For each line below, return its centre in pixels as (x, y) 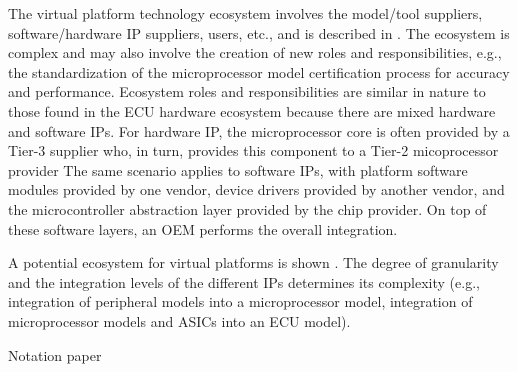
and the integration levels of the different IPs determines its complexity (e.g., (244, 281)
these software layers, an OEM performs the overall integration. (203, 228)
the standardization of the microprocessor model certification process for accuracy (259, 71)
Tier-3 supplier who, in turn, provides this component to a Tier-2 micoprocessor (253, 150)
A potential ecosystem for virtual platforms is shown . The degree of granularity (253, 262)
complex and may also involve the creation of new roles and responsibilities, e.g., (255, 52)
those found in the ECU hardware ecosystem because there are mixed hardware (252, 110)
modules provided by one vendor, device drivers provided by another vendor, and (256, 189)
